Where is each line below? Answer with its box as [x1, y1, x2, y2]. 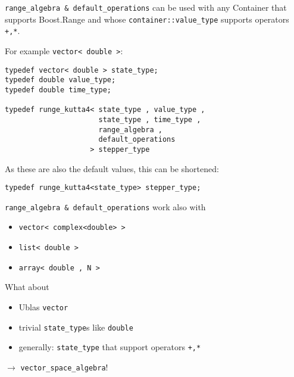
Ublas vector [18, 301, 68, 313]
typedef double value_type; [5, 76, 116, 85]
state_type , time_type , [98, 115, 201, 124]
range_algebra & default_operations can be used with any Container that [5, 1, 287, 13]
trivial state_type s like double [18, 320, 133, 333]
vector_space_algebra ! [20, 360, 108, 373]
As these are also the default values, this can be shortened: [5, 162, 219, 175]
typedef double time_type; [5, 85, 111, 94]
